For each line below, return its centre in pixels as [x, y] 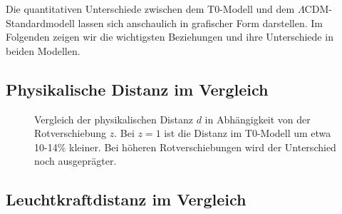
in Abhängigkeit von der [258, 119]
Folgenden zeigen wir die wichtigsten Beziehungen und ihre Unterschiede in [170, 37]
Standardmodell [40, 22]
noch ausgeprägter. [76, 161]
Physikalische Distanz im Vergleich [137, 89]
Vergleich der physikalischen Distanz [114, 119]
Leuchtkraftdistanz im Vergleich [126, 199]
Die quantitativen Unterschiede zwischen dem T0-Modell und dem [150, 9]
